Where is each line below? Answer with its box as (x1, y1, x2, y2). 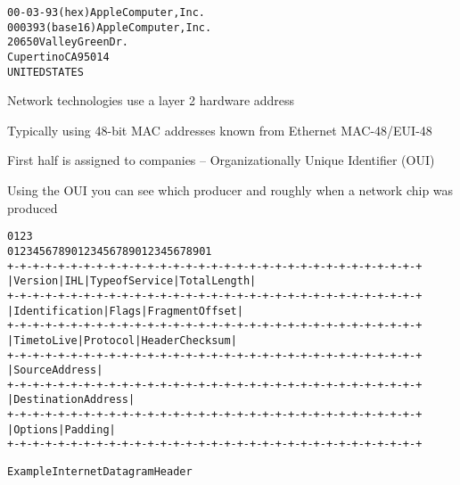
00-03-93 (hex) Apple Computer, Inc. (7, 6, 205, 19)
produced (7, 198, 58, 217)
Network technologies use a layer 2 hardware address (7, 91, 295, 110)
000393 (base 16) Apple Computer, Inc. (7, 21, 212, 34)
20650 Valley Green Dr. (7, 36, 129, 49)
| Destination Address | (7, 393, 136, 407)
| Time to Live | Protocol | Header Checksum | (7, 333, 237, 347)
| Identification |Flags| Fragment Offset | (7, 304, 243, 317)
